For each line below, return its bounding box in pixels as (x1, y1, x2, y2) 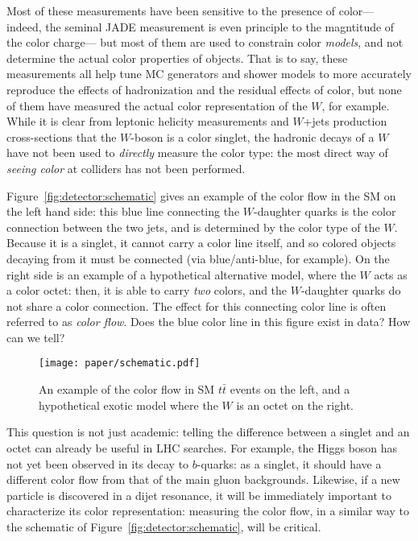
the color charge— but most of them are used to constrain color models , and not (6, 34, 404, 51)
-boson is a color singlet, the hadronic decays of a (130, 128, 375, 145)
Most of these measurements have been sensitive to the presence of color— (6, 2, 375, 19)
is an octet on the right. (236, 396, 354, 413)
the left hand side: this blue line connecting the (6, 203, 240, 220)
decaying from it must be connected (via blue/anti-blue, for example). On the (6, 250, 390, 266)
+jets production (303, 113, 387, 130)
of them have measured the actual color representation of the (6, 97, 308, 114)
